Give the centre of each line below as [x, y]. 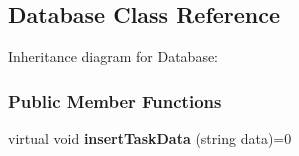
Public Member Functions [115, 100]
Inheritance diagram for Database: [113, 56]
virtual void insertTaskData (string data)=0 [150, 138]
